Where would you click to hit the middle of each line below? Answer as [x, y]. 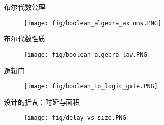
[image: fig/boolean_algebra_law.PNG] [87, 54]
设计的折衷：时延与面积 [42, 102]
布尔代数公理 [25, 7]
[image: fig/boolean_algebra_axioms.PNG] [93, 23]
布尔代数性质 [25, 39]
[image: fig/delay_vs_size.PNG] [77, 118]
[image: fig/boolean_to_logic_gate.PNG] [91, 86]
